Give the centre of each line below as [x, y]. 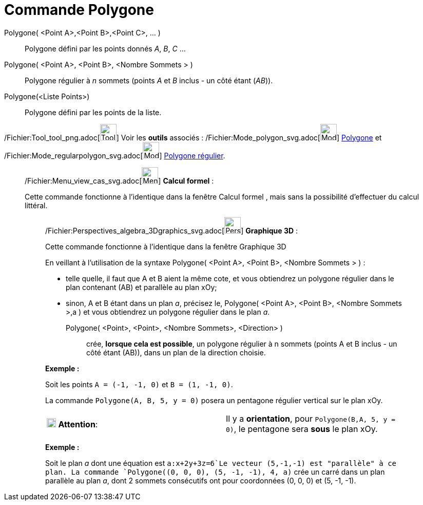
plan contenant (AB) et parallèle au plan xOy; [141, 287]
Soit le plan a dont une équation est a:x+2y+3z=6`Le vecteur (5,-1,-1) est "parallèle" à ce [221, 463]
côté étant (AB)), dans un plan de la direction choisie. [176, 352]
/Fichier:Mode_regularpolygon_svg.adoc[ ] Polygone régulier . [115, 155]
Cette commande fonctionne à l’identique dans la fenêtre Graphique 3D [166, 246]
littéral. [36, 205]
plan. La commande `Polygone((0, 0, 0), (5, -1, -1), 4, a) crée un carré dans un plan [215, 472]
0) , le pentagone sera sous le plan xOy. [302, 429]
